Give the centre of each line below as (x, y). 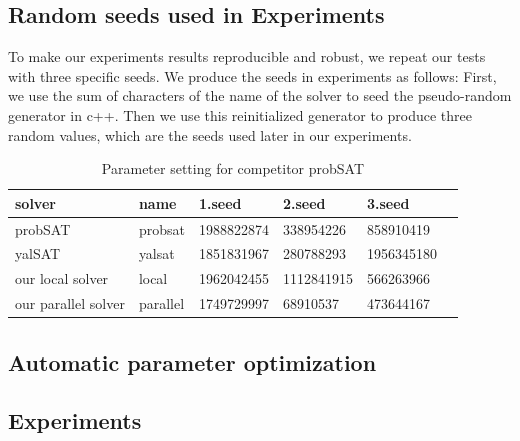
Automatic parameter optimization (192, 361)
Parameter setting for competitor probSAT (233, 168)
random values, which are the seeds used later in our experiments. (210, 134)
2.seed (304, 202)
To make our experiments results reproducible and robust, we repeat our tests (247, 56)
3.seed (388, 202)
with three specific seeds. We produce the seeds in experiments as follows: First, (252, 75)
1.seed (220, 202)
